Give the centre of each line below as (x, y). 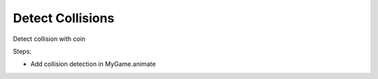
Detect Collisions (64, 18)
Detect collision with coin (49, 39)
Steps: (22, 51)
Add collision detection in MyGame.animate (93, 64)
